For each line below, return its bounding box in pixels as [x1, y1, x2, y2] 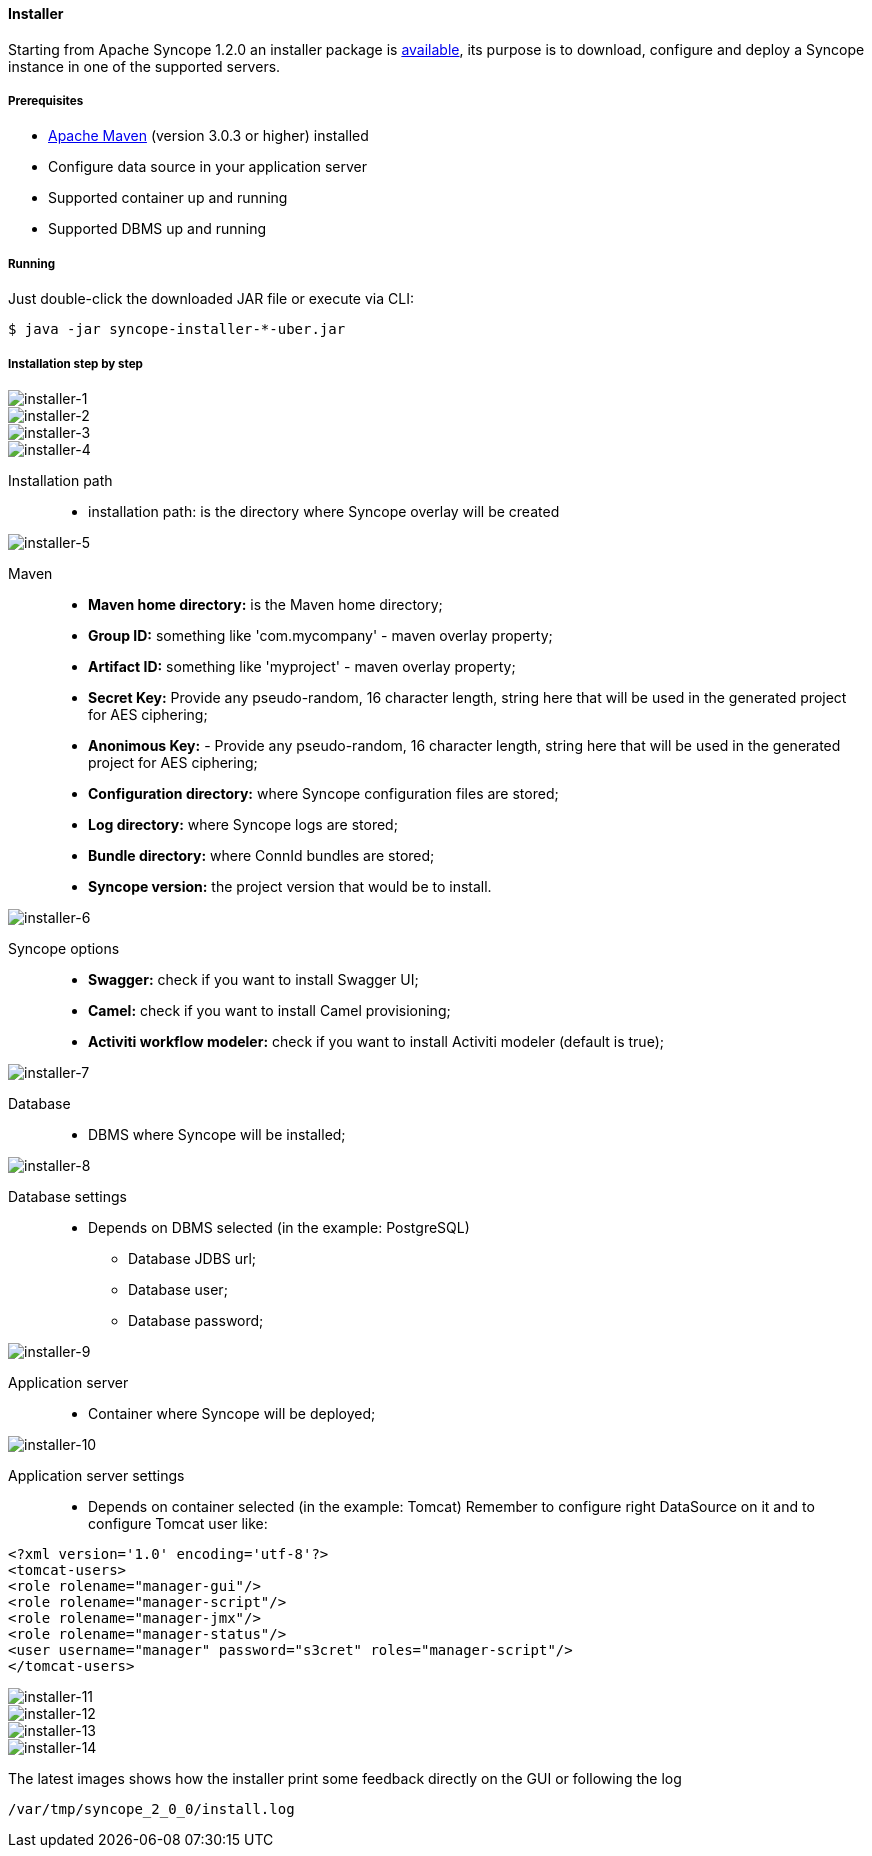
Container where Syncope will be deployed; [88, 1404, 376, 1422]
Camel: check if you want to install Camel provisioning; [88, 1001, 451, 1019]
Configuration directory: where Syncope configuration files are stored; [88, 784, 559, 802]
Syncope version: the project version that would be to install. [88, 877, 492, 895]
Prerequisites [8, 94, 84, 108]
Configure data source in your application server [48, 158, 368, 176]
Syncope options [8, 939, 120, 957]
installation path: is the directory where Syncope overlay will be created [88, 502, 560, 520]
